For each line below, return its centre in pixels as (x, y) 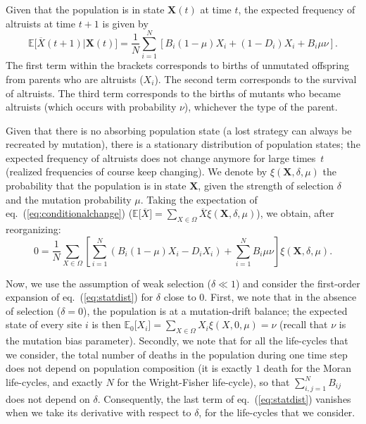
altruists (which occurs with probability (91, 107)
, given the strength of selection (266, 186)
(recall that (304, 324)
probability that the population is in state (96, 186)
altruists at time (40, 23)
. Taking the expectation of (199, 199)
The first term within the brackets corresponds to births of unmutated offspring (178, 65)
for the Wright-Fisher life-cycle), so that (203, 382)
